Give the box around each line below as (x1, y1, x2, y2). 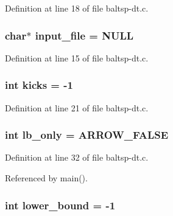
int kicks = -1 (5, 77, 73, 92)
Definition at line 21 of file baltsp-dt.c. (5, 101, 149, 114)
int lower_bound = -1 (5, 197, 116, 212)
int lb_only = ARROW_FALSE (5, 127, 169, 142)
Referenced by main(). (5, 172, 88, 184)
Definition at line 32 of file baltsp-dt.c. (5, 151, 149, 164)
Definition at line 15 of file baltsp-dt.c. (5, 51, 149, 64)
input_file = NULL (35, 27, 134, 43)
